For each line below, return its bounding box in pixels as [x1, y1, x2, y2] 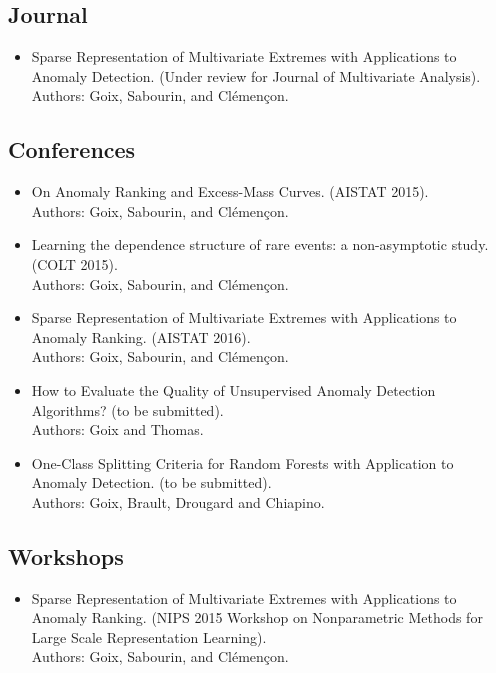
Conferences [8, 134, 136, 165]
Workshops [8, 540, 124, 571]
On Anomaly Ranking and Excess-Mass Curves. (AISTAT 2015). [31, 181, 429, 202]
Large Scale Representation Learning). [31, 626, 267, 647]
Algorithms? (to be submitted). [31, 399, 224, 420]
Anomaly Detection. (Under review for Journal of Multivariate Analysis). [31, 65, 481, 86]
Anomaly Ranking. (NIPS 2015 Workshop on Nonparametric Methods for [31, 607, 483, 628]
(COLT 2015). [31, 253, 118, 274]
